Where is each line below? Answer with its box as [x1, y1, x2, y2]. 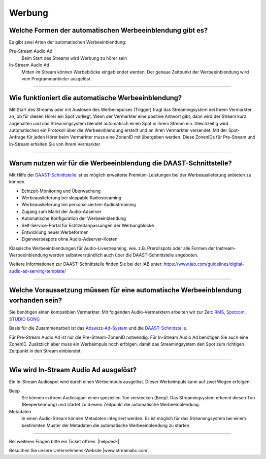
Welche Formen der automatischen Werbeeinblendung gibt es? [9, 26, 208, 35]
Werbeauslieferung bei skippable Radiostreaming [21, 195, 122, 201]
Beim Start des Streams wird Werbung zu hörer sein [21, 55, 127, 61]
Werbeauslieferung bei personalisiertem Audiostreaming [21, 202, 136, 208]
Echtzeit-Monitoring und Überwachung [21, 188, 101, 194]
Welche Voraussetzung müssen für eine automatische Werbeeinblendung [9, 286, 242, 294]
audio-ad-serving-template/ [9, 268, 66, 274]
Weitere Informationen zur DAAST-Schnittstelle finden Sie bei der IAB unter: [9, 261, 163, 267]
